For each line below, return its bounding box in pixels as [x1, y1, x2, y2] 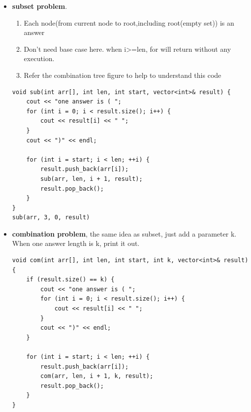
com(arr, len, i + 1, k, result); [40, 373, 154, 380]
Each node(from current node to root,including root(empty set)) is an [24, 17, 234, 28]
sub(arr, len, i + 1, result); [40, 175, 143, 182]
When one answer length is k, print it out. [12, 238, 140, 248]
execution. [24, 53, 55, 64]
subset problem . [12, 1, 67, 11]
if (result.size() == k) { [26, 276, 115, 283]
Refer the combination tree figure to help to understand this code [24, 69, 221, 80]
